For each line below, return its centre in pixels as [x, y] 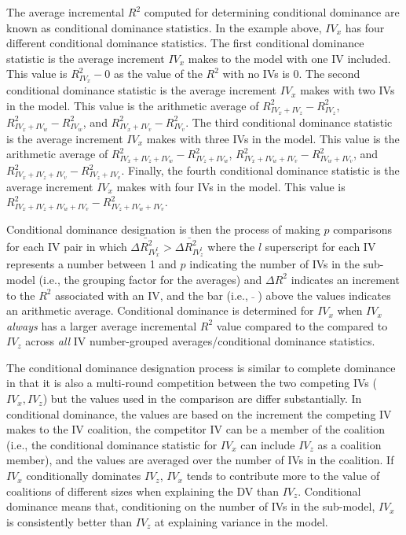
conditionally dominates [84, 476]
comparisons [362, 229]
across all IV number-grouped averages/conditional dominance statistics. [200, 341]
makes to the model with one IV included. [289, 58]
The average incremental [66, 12]
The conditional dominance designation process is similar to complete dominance [201, 367]
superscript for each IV [320, 246]
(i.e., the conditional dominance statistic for [112, 444]
